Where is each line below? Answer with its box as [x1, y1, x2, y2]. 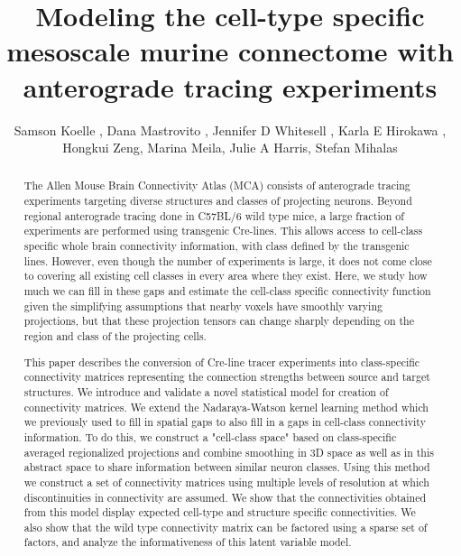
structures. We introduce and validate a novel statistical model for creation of [23, 384, 389, 399]
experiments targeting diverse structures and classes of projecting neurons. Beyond [23, 193, 412, 208]
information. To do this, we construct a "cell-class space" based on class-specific [23, 429, 397, 444]
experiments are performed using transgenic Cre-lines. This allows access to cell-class [23, 223, 423, 238]
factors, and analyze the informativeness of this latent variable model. [23, 534, 352, 550]
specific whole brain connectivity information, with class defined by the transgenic [23, 238, 410, 254]
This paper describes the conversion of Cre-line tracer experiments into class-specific [23, 354, 420, 369]
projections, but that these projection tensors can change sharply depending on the [23, 313, 414, 329]
